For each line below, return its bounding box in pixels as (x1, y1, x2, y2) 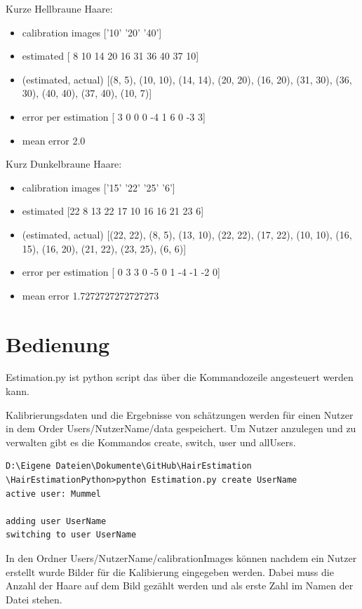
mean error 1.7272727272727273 (22, 288, 159, 302)
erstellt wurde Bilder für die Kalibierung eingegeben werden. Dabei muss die (6, 564, 334, 579)
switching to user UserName (6, 530, 137, 540)
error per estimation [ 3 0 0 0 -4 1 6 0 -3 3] (22, 109, 206, 123)
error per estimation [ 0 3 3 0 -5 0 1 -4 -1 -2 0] (22, 265, 220, 279)
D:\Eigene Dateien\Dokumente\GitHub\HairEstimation (6, 461, 252, 471)
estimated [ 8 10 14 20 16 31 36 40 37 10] (22, 48, 199, 63)
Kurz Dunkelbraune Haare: (6, 156, 122, 171)
